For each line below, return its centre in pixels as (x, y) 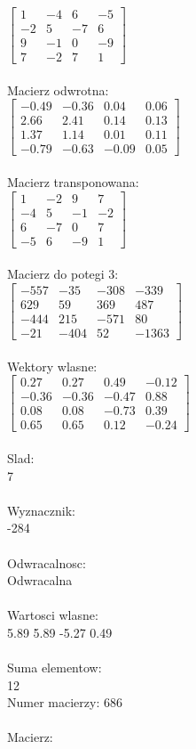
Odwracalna (40, 580)
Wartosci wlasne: (53, 615)
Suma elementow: (55, 668)
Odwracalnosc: (47, 562)
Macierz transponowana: (73, 182)
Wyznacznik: (42, 510)
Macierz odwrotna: (58, 90)
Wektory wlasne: (52, 366)
